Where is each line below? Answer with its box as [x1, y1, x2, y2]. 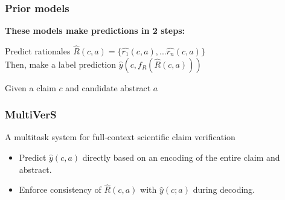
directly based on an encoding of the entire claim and [82, 151, 280, 164]
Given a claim [5, 81, 56, 94]
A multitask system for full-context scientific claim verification [5, 131, 235, 143]
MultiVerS [5, 107, 57, 122]
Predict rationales [5, 45, 71, 57]
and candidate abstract [65, 81, 151, 94]
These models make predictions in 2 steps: [5, 24, 185, 37]
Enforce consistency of [19, 183, 101, 196]
